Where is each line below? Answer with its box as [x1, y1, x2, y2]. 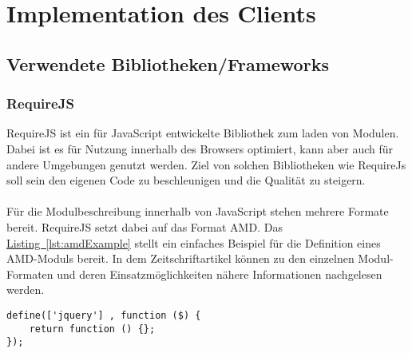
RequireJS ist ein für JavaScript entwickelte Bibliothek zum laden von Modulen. [6, 125, 399, 141]
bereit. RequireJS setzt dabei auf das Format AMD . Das [6, 218, 283, 235]
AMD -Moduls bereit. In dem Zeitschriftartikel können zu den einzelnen [6, 250, 355, 267]
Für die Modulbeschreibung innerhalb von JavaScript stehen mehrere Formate [6, 203, 389, 220]
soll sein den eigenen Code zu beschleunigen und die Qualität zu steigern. [6, 172, 366, 188]
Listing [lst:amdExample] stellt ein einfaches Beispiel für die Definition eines [6, 234, 381, 251]
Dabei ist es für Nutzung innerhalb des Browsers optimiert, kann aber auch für [6, 140, 394, 157]
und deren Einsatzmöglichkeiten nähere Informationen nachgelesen [57, 265, 382, 282]
